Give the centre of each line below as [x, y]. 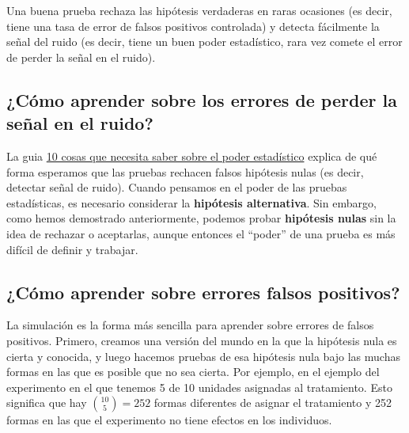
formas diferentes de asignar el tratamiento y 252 [273, 403]
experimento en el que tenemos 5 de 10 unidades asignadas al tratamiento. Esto [199, 387]
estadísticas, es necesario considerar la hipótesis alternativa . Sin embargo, [191, 202]
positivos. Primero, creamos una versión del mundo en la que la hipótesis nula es [202, 340]
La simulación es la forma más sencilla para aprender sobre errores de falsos [190, 325]
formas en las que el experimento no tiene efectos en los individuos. [169, 420]
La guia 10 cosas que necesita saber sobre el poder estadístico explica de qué [192, 156]
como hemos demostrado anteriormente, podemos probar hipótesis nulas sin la [201, 218]
